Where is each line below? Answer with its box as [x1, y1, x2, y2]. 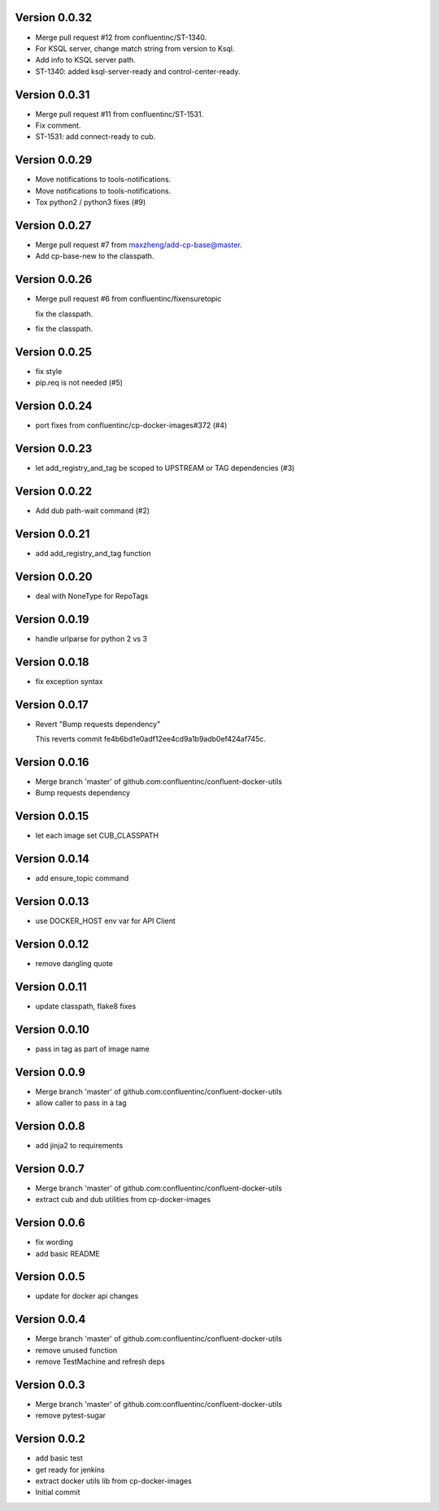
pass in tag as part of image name [35, 1043, 150, 1053]
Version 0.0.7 [15, 1161, 85, 1175]
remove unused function [35, 1345, 118, 1355]
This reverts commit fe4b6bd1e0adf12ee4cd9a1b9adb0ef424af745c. [35, 734, 266, 743]
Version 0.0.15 [15, 809, 89, 823]
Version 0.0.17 [15, 698, 89, 712]
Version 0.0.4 [15, 1313, 86, 1326]
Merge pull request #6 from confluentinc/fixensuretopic [35, 294, 222, 304]
